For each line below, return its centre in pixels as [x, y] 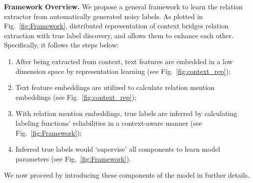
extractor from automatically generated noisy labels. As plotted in [103, 16]
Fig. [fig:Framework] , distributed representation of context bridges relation [116, 26]
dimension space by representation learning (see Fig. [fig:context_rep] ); [123, 71]
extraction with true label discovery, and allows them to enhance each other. [119, 35]
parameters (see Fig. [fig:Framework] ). [73, 158]
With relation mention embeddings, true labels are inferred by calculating [126, 113]
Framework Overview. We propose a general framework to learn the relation [123, 6]
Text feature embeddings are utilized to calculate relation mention [115, 87]
